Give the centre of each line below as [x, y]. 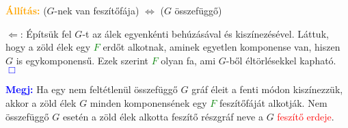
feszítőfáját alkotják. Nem [273, 102]
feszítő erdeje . [306, 116]
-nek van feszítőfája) [97, 10]
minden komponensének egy [148, 102]
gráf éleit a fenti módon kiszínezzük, [267, 89]
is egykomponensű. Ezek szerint [82, 60]
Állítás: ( [26, 10]
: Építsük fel [46, 33]
